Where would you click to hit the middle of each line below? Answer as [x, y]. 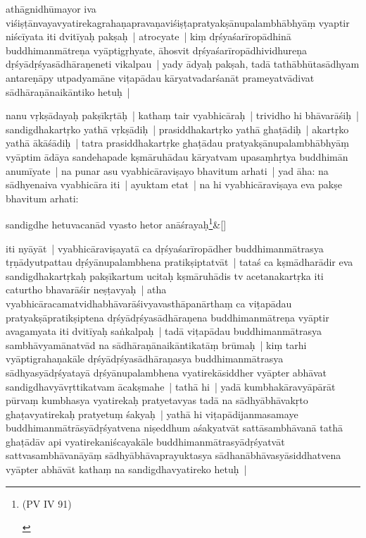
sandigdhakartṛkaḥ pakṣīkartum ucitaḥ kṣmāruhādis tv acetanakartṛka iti [165, 275]
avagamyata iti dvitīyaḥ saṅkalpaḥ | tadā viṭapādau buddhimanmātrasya [164, 331]
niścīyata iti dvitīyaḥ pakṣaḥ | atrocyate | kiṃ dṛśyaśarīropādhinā [149, 36]
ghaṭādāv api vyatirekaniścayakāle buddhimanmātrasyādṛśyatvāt [145, 441]
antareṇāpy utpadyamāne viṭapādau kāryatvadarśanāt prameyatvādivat [160, 77]
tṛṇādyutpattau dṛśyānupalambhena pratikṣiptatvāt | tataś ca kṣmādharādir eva [179, 262]
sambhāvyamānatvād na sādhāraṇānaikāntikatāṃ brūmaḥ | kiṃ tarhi [156, 344]
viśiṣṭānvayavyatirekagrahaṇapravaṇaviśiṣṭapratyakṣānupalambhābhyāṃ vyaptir [178, 22]
